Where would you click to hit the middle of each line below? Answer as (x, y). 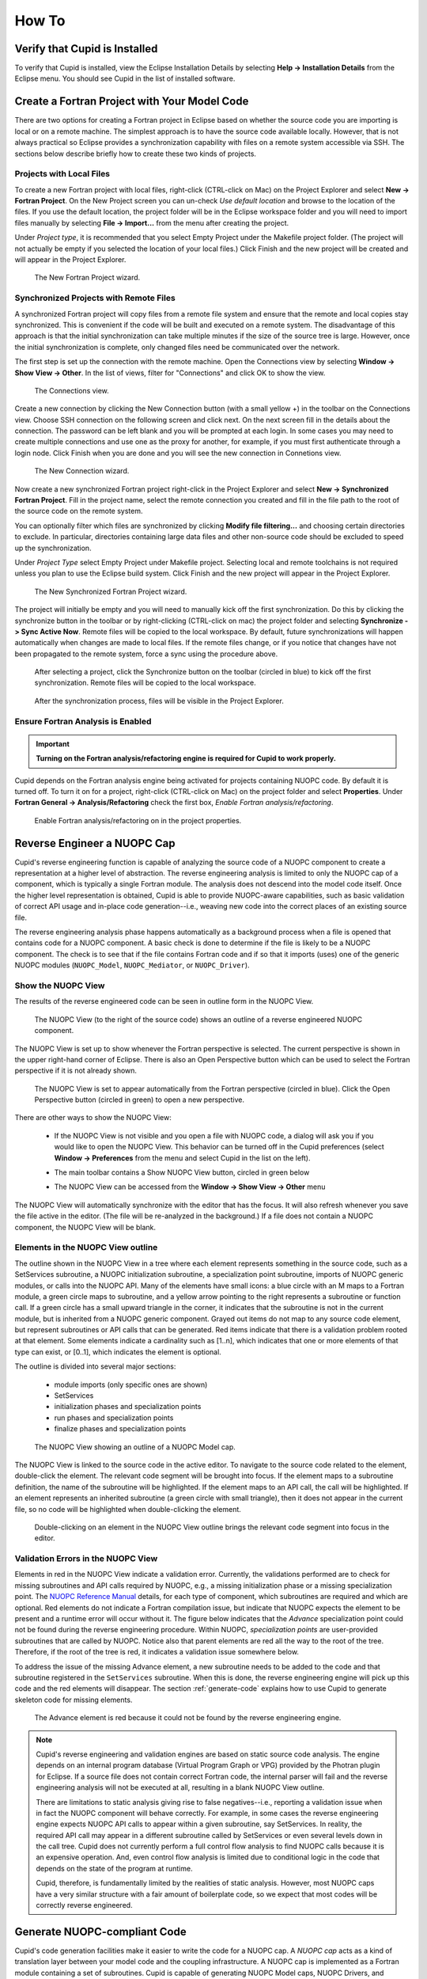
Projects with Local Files (62, 174)
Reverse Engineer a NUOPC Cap (95, 843)
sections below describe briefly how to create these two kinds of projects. (136, 154)
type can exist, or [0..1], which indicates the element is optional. (118, 1352)
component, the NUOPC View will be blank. (85, 1227)
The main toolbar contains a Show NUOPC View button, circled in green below (182, 1172)
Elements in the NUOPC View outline (86, 1248)
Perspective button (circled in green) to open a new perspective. (140, 1100)
